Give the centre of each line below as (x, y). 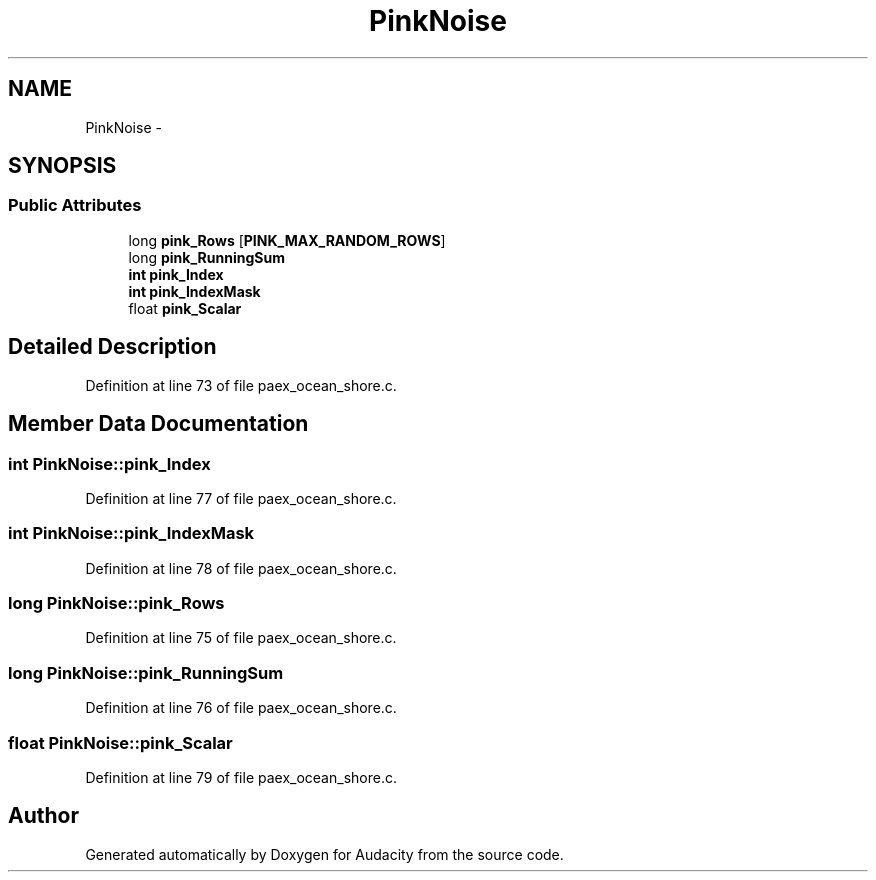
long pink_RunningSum (206, 257)
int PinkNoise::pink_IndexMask (131, 533)
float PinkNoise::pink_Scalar (120, 742)
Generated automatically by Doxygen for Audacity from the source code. (324, 854)
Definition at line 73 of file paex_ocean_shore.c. (241, 385)
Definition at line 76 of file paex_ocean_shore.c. (241, 708)
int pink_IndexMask (194, 291)
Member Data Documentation (158, 424)
